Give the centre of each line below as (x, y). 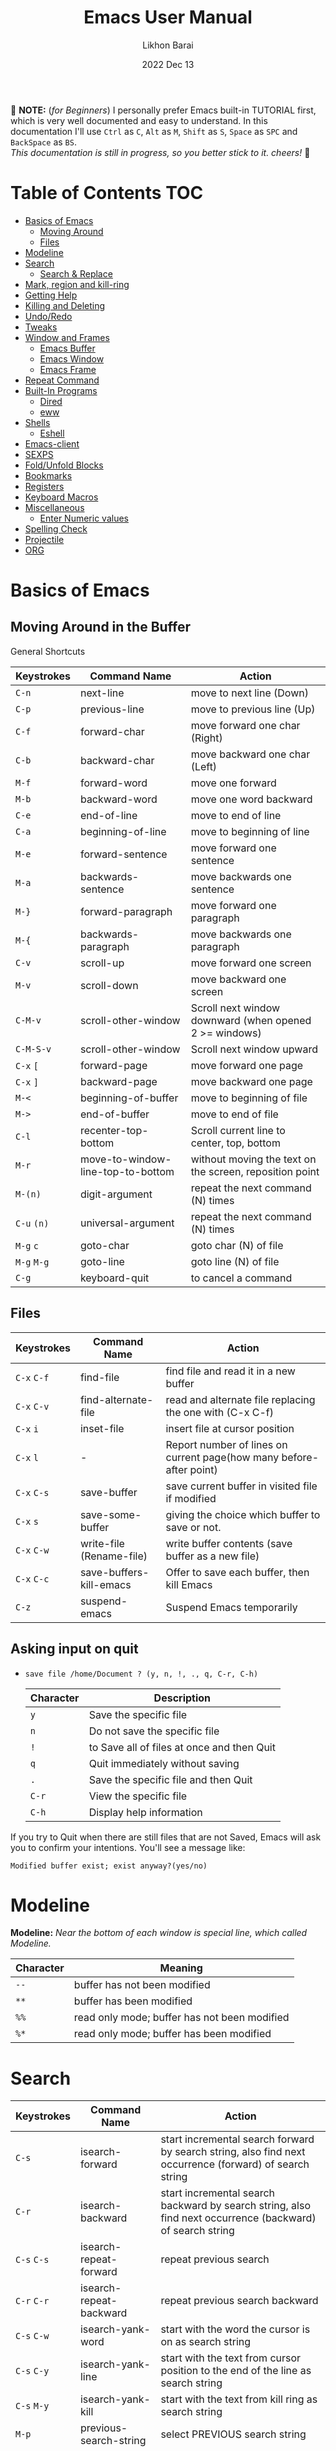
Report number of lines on (226, 1444)
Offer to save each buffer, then (237, 1572)
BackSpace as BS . (43, 142)
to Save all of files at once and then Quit (182, 1747)
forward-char (112, 731)
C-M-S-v (33, 1049)
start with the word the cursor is (235, 2329)
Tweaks (41, 327)
